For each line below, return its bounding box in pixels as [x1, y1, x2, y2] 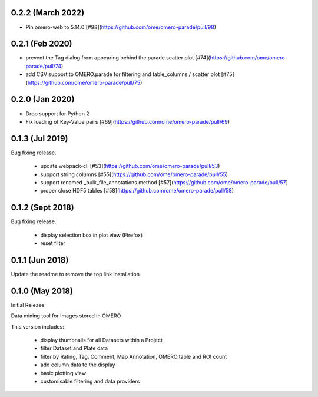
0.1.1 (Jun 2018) [11, 255, 69, 265]
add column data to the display [40, 361, 115, 368]
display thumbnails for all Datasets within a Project [40, 336, 163, 344]
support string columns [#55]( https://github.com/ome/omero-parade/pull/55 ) [40, 171, 228, 178]
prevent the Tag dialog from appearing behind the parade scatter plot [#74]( [25, 54, 210, 61]
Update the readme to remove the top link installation [11, 270, 140, 277]
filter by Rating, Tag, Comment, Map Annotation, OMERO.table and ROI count [40, 353, 227, 360]
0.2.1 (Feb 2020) [11, 39, 72, 49]
